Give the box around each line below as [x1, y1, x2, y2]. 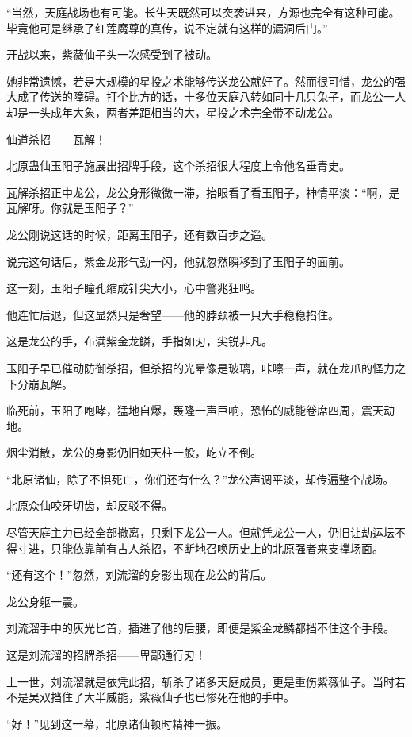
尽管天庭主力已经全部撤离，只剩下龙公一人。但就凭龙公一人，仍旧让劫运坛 [6, 524, 395, 541]
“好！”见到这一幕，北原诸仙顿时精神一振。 [6, 715, 228, 731]
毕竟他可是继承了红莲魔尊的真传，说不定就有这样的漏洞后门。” [6, 19, 328, 36]
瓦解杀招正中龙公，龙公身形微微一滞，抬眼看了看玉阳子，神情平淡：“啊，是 [6, 183, 400, 200]
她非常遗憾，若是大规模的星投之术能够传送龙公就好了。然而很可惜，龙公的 [6, 72, 395, 89]
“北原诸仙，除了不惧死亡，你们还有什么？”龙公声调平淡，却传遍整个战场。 [6, 470, 395, 487]
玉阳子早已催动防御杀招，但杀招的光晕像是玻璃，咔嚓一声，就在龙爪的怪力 [6, 359, 395, 376]
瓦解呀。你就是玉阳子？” [6, 199, 134, 216]
